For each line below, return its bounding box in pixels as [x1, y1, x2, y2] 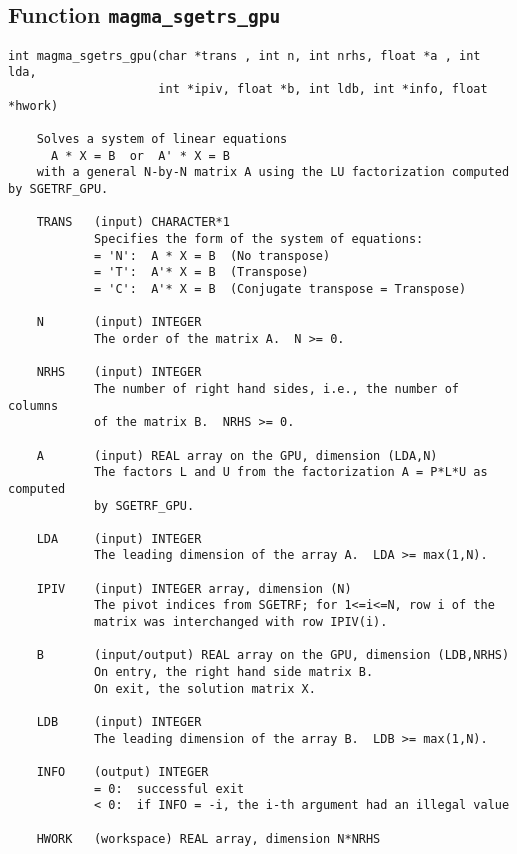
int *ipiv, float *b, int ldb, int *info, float [158, 82, 488, 97]
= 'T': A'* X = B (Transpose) [93, 265, 309, 280]
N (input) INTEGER [36, 315, 202, 330]
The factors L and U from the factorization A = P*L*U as [93, 465, 488, 480]
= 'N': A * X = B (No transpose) [93, 248, 331, 263]
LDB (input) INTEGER [36, 715, 202, 730]
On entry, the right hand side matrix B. [93, 665, 374, 680]
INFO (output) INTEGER [36, 765, 209, 779]
